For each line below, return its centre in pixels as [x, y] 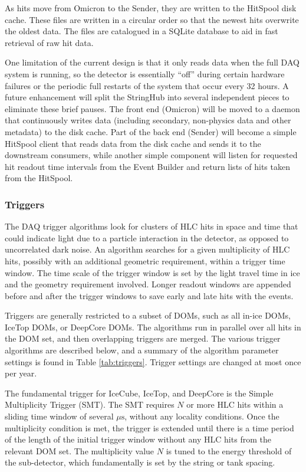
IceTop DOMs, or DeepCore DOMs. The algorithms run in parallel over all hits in [153, 327]
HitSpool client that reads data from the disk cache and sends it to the [133, 143]
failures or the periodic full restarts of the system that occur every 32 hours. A [147, 85]
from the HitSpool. [39, 178]
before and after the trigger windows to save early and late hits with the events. [149, 295]
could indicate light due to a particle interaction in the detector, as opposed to [147, 237]
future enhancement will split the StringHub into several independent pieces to [147, 97]
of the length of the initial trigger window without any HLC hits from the [138, 439]
